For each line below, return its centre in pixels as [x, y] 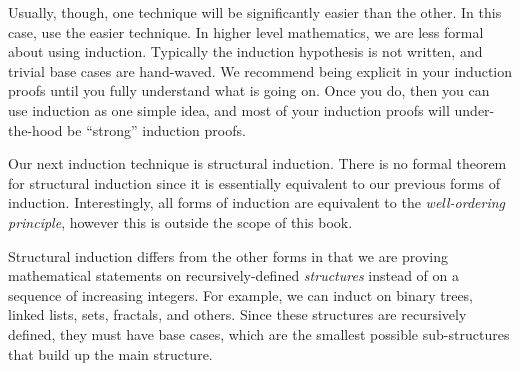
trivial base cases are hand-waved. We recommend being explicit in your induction [260, 70]
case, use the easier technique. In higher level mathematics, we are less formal [246, 31]
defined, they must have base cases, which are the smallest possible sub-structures [259, 333]
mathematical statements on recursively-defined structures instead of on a [233, 275]
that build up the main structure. [110, 353]
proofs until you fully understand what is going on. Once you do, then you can [249, 90]
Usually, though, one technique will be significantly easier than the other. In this [255, 12]
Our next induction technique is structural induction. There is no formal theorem [257, 163]
